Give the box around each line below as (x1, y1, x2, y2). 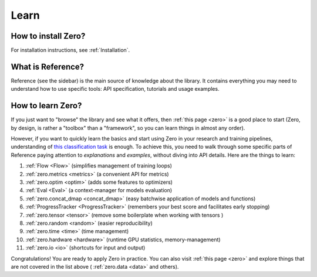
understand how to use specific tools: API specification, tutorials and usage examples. (11, 86, 220, 93)
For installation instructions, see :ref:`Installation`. (11, 47, 130, 54)
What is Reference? (11, 61, 85, 71)
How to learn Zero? (11, 101, 82, 111)
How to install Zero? (11, 31, 86, 41)
